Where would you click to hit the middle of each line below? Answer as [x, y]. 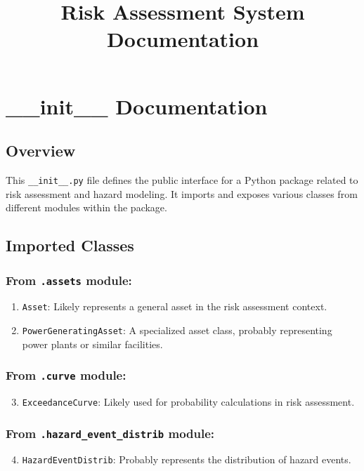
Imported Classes [70, 245]
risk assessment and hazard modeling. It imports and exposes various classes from [182, 193]
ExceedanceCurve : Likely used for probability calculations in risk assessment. [188, 402]
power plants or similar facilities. [92, 344]
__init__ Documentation [137, 106]
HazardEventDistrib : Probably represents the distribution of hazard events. [187, 459]
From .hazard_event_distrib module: [110, 433]
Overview [41, 151]
